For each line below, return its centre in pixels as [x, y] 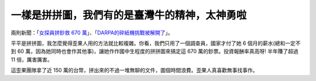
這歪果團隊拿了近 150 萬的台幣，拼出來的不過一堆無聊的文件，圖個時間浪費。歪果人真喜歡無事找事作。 [134, 71]
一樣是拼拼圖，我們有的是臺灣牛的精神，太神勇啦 [129, 15]
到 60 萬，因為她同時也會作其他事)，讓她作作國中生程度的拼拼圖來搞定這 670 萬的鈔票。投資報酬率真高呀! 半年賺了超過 [154, 51]
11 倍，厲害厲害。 [32, 59]
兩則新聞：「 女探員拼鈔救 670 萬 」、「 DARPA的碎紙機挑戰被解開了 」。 [92, 33]
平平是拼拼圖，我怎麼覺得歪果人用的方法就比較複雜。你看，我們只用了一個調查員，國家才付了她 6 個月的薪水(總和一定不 [156, 43]
